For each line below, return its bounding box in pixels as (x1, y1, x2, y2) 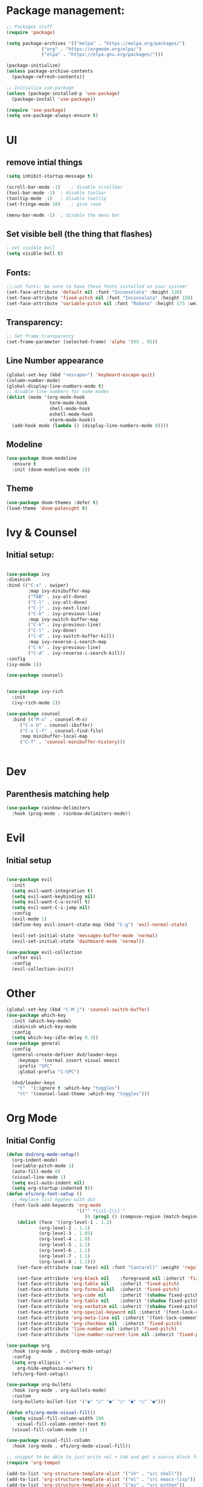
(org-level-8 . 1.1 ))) (38, 1258, 96, 1265)
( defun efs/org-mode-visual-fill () (6, 1409, 96, 1415)
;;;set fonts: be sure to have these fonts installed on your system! (6, 283, 188, 289)
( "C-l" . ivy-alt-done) (28, 599, 88, 605)
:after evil (11, 955, 42, 961)
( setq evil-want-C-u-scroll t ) (11, 899, 91, 905)
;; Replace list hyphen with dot (11, 1196, 96, 1203)
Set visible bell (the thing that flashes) (6, 229, 153, 239)
